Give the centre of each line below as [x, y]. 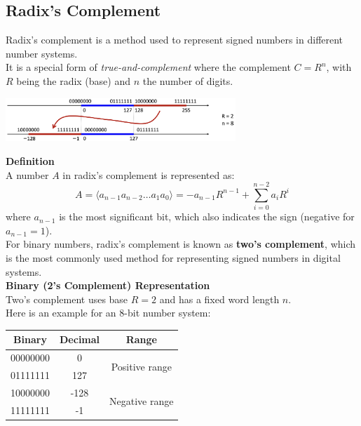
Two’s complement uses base [67, 299]
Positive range [141, 366]
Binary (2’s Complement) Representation [108, 285]
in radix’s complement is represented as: [149, 174]
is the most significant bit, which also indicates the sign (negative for [207, 217]
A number [27, 174]
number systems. [42, 53]
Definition [30, 160]
